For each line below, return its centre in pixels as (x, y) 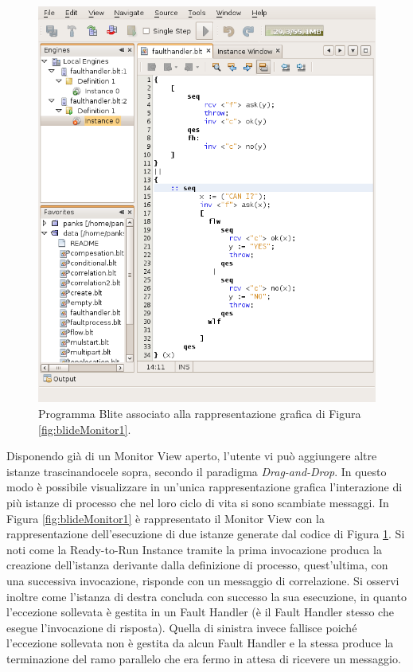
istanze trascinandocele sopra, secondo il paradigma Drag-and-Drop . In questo (197, 471)
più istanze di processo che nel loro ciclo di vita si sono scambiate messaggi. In (198, 502)
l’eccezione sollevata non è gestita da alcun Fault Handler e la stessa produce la (200, 643)
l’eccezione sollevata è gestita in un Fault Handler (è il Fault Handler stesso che (200, 612)
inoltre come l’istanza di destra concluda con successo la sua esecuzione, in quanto (207, 596)
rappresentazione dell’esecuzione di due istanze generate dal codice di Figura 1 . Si (206, 534)
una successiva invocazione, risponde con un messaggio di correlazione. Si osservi (203, 580)
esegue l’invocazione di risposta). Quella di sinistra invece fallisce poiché (182, 627)
